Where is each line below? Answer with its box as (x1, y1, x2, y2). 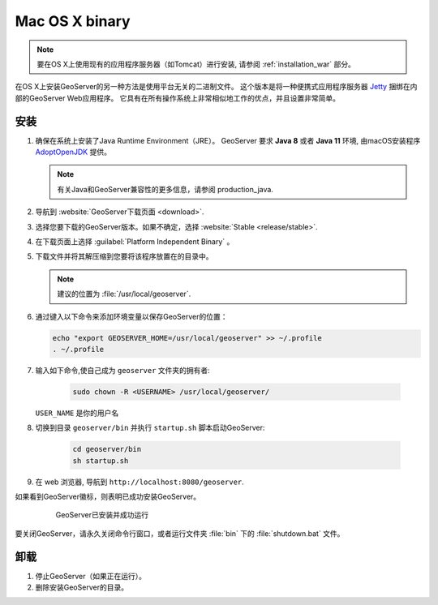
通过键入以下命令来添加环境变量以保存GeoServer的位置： (35, 311, 228, 321)
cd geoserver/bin (72, 444, 142, 454)
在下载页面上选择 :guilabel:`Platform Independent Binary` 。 (35, 236, 234, 247)
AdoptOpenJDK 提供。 (35, 147, 111, 157)
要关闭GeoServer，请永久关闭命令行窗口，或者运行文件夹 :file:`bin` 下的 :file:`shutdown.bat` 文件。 (15, 528, 345, 538)
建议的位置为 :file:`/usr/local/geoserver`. (57, 289, 191, 299)
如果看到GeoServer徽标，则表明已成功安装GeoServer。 (15, 491, 201, 501)
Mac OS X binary (15, 12, 131, 30)
